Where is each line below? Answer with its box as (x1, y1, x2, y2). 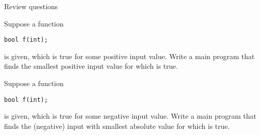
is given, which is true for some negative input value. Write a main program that (4, 111, 256, 121)
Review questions (4, 1, 58, 11)
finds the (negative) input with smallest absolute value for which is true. (4, 120, 230, 131)
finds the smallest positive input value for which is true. (4, 61, 178, 71)
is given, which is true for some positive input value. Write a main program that (4, 50, 255, 61)
